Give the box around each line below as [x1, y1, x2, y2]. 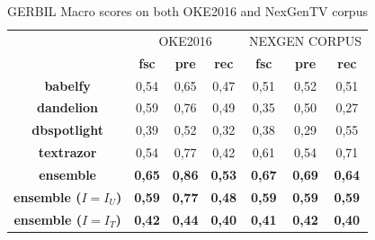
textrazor [38, 143, 97, 162]
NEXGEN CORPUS [249, 31, 362, 49]
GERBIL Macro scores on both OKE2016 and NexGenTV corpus [7, 2, 368, 20]
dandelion [37, 98, 99, 117]
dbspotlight [31, 120, 103, 139]
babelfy [44, 76, 91, 94]
